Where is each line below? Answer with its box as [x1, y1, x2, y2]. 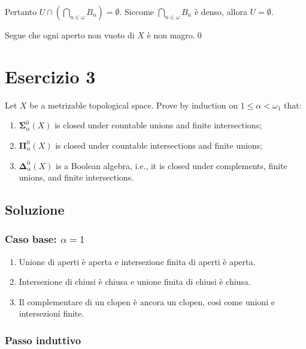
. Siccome [119, 5, 154, 17]
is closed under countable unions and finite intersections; [54, 119, 262, 131]
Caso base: [5, 231, 57, 246]
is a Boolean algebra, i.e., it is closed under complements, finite [56, 159, 287, 172]
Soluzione [5, 200, 65, 219]
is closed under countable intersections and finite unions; [55, 139, 263, 151]
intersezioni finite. [19, 307, 84, 320]
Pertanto [5, 5, 37, 17]
